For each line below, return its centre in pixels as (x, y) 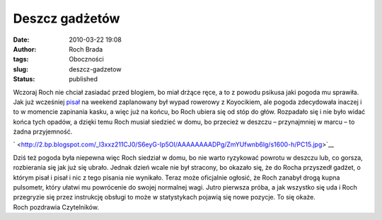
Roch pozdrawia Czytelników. (56, 207)
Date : (21, 40)
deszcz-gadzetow (95, 69)
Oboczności (86, 59)
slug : (21, 69)
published (83, 79)
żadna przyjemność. (43, 132)
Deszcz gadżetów (66, 18)
